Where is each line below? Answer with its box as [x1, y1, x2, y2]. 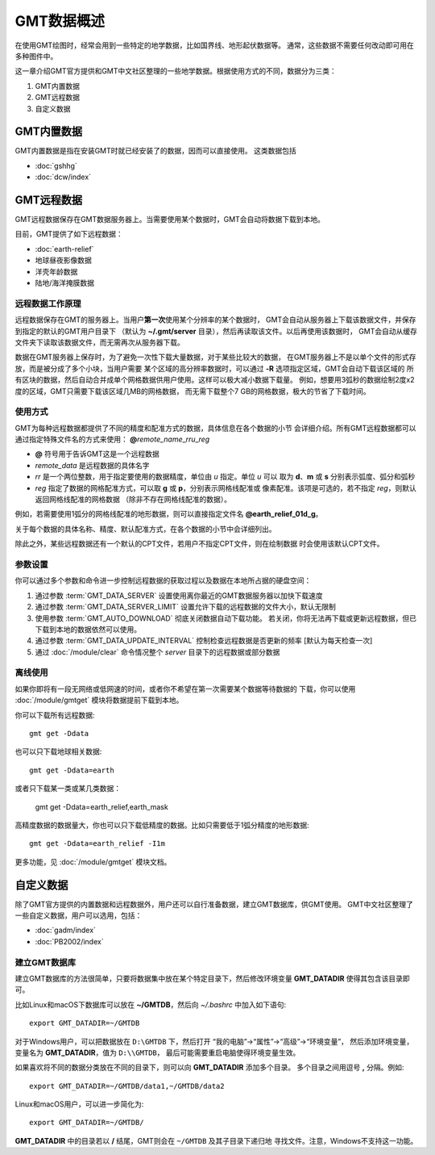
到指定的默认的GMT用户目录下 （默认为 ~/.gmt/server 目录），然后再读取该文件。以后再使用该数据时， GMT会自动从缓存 [14, 326, 418, 336]
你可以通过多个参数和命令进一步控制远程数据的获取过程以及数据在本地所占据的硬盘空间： [14, 575, 312, 585]
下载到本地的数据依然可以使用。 [35, 624, 141, 634]
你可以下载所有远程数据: [14, 710, 96, 720]
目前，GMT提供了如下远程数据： [14, 229, 124, 239]
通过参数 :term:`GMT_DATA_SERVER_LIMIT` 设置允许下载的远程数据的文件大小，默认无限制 [35, 602, 336, 612]
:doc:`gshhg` [35, 161, 78, 170]
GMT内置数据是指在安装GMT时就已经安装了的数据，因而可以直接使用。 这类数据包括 [14, 146, 297, 156]
